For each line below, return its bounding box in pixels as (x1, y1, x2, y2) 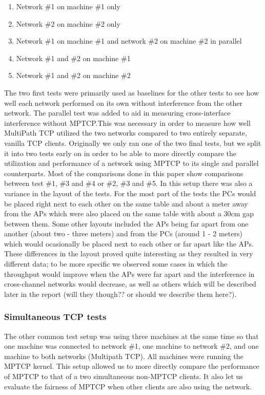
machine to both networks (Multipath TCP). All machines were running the (4, 350, 243, 361)
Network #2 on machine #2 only (16, 18, 120, 29)
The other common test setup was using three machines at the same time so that (4, 330, 259, 341)
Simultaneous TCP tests (4, 310, 107, 323)
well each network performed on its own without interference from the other (4, 97, 243, 108)
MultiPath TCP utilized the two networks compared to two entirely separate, (4, 127, 247, 138)
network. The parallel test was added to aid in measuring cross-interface (4, 107, 231, 118)
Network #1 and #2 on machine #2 (16, 70, 131, 81)
